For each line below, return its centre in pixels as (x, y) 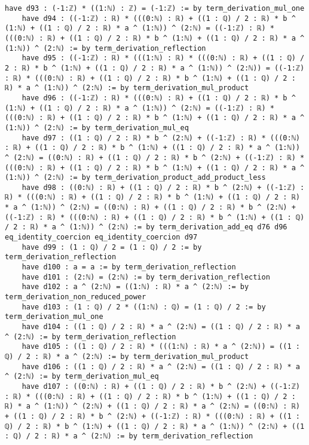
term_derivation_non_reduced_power (76, 297)
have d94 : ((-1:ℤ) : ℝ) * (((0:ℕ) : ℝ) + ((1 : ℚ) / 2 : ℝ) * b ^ (159, 18)
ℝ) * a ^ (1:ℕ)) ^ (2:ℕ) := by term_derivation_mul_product (127, 88)
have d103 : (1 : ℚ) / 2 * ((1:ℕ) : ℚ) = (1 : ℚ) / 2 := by (144, 307)
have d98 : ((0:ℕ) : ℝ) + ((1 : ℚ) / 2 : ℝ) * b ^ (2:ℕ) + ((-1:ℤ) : (163, 187)
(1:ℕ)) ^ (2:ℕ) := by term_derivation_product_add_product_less (135, 178)
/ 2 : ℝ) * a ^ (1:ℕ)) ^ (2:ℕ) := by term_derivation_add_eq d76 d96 (146, 227)
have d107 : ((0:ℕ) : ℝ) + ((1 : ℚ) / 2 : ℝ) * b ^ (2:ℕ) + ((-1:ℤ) (161, 386)
